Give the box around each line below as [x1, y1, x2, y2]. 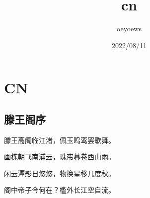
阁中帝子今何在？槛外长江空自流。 [4, 185, 115, 195]
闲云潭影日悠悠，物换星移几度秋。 [4, 168, 115, 178]
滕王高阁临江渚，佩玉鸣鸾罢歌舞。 [4, 134, 115, 145]
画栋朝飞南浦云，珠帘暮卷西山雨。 [4, 151, 115, 162]
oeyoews [117, 23, 142, 34]
